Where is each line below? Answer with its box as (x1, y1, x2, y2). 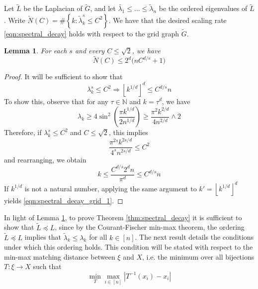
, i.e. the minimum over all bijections (142, 251, 255, 262)
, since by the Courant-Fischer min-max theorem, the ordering (55, 222, 245, 232)
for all (89, 232, 107, 242)
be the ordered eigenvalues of (159, 3, 248, 13)
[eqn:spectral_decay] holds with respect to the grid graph (4, 28, 179, 39)
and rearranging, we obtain (4, 154, 86, 164)
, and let (90, 3, 116, 13)
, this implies (108, 127, 148, 138)
